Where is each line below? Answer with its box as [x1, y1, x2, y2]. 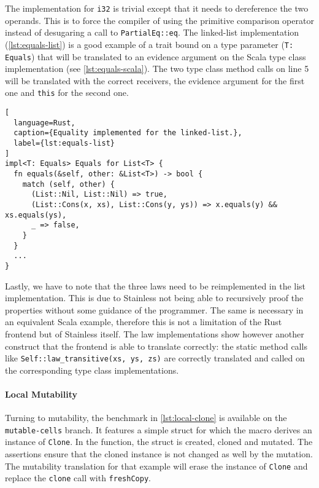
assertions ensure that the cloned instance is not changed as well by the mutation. [5, 447, 313, 460]
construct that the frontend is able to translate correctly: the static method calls [5, 339, 307, 352]
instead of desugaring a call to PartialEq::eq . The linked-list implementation [5, 26, 299, 39]
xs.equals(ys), [5, 210, 67, 219]
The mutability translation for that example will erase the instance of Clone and [5, 459, 308, 472]
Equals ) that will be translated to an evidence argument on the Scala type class [5, 50, 306, 63]
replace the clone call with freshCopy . [5, 471, 151, 484]
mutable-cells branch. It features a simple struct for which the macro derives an [5, 423, 312, 436]
